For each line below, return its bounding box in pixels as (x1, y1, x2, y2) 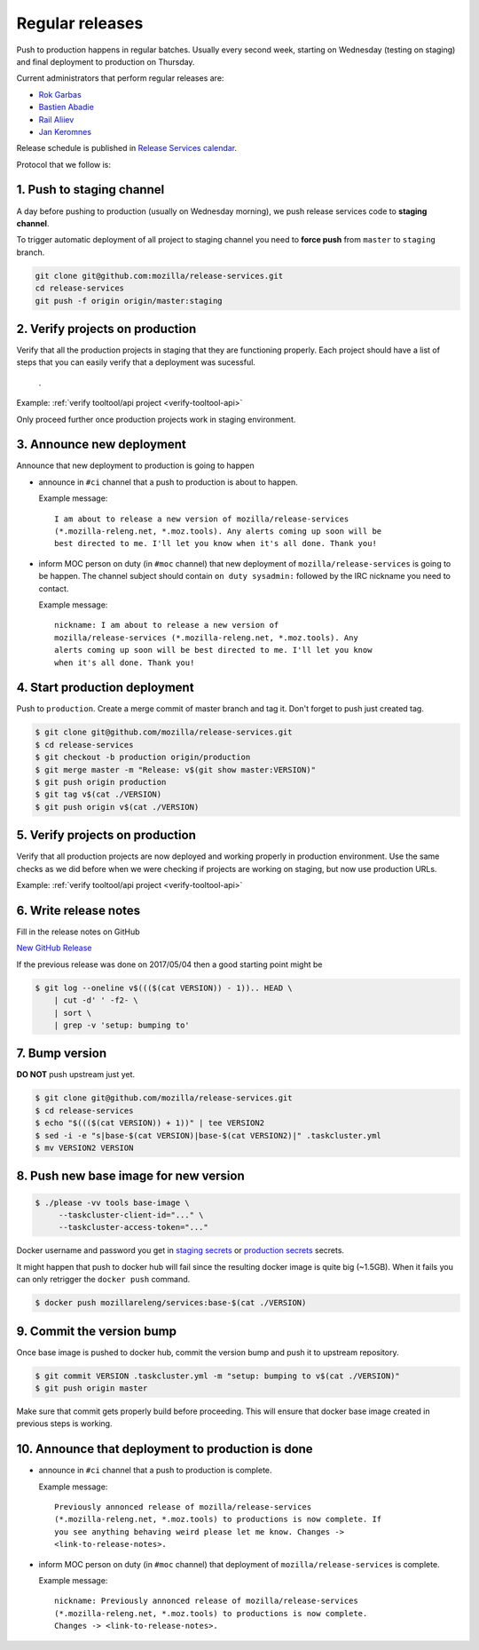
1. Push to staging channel (16, 182, 165, 197)
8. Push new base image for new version (16, 1169, 245, 1184)
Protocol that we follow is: (16, 159, 111, 170)
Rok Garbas (38, 89, 82, 99)
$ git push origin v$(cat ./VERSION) (35, 802, 200, 812)
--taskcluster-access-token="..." (58, 1222, 208, 1233)
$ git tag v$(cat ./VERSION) (35, 789, 162, 799)
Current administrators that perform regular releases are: (16, 73, 224, 83)
